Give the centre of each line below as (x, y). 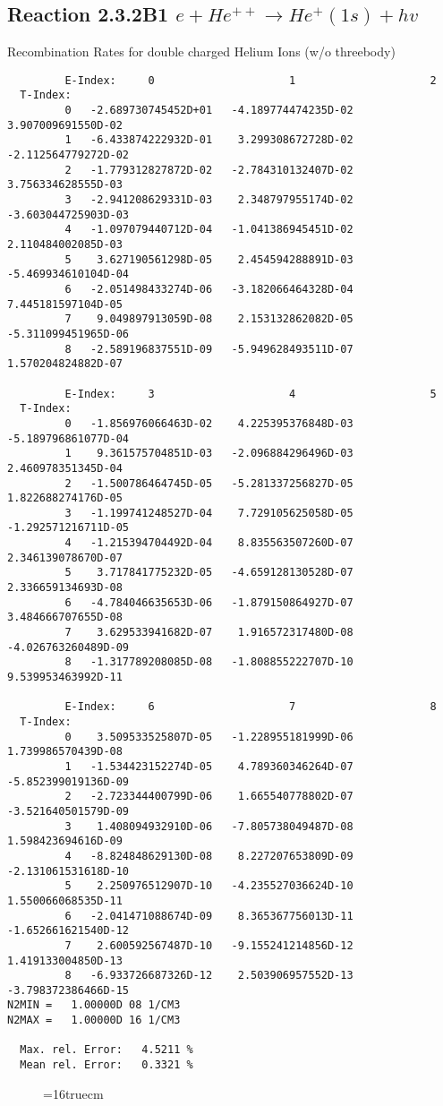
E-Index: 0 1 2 (251, 80)
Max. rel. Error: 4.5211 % (106, 1050)
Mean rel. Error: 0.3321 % (106, 1065)
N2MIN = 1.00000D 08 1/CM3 (94, 1005)
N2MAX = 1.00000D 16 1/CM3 (94, 1020)
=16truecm (73, 1093)
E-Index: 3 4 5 (251, 394)
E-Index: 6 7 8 (251, 707)
